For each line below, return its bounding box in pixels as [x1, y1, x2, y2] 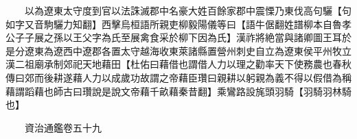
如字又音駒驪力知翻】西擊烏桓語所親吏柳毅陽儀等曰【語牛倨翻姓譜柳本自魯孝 [5, 16, 352, 31]
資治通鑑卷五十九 [24, 120, 102, 134]
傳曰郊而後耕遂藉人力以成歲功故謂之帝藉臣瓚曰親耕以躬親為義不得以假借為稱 [5, 70, 352, 84]
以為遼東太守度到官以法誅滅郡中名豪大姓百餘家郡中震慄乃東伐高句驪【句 [24, 3, 352, 17]
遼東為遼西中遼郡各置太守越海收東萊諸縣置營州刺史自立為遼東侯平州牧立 [24, 43, 352, 58]
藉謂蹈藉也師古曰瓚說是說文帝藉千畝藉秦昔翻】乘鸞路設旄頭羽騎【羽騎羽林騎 [5, 84, 352, 98]
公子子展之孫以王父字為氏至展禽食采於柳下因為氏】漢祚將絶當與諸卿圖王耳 [5, 30, 342, 45]
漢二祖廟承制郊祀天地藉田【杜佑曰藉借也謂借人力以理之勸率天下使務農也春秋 [5, 57, 352, 71]
